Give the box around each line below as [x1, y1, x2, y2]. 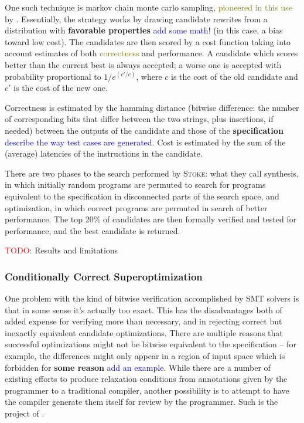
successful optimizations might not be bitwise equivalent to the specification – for [5, 338, 296, 350]
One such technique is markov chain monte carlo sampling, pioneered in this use [5, 1, 292, 13]
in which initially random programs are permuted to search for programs [5, 178, 266, 191]
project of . [5, 407, 45, 419]
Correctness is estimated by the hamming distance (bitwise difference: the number [5, 101, 299, 113]
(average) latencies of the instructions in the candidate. [5, 147, 203, 160]
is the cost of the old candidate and [170, 70, 298, 82]
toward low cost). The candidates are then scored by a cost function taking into [5, 35, 291, 48]
